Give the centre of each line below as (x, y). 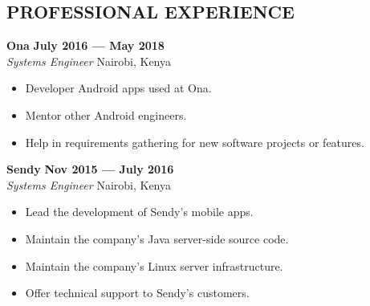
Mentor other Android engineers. (106, 114)
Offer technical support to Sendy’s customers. (137, 293)
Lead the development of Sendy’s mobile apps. (139, 212)
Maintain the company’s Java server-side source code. (157, 238)
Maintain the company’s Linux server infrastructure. (154, 265)
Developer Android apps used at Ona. (118, 88)
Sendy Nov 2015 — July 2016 (90, 169)
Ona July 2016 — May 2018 (85, 45)
